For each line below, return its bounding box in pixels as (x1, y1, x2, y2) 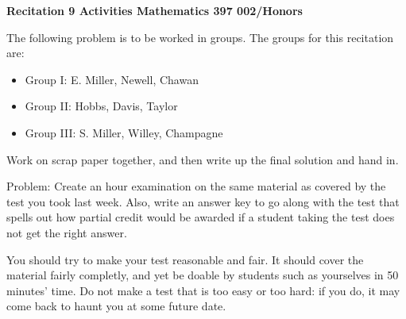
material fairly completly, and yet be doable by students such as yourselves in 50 (6, 267, 399, 283)
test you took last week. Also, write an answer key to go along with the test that (6, 193, 400, 209)
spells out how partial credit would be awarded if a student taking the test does (6, 209, 395, 225)
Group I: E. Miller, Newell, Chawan (25, 71, 199, 87)
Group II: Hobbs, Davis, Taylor (25, 98, 178, 114)
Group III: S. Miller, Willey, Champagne (25, 124, 223, 140)
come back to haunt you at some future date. (6, 298, 226, 314)
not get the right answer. (6, 224, 127, 240)
